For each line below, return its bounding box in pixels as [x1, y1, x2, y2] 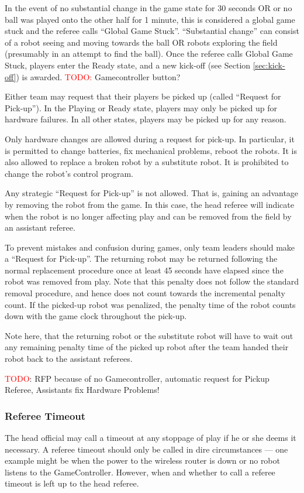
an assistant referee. [5, 221, 75, 234]
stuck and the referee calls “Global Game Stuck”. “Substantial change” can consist [5, 25, 299, 37]
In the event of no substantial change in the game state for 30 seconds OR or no [5, 2, 292, 13]
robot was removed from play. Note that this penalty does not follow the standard [5, 275, 299, 287]
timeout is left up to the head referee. [5, 477, 139, 489]
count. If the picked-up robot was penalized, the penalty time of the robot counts [5, 298, 296, 310]
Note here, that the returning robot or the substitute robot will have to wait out [5, 329, 293, 341]
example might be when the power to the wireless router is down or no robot [5, 454, 280, 467]
